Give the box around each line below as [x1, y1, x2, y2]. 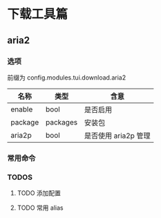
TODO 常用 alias [17, 203, 64, 212]
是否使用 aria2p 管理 [84, 131, 151, 140]
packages [45, 117, 78, 127]
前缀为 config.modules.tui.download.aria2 [7, 73, 126, 82]
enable [10, 105, 33, 114]
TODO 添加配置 [17, 189, 61, 197]
